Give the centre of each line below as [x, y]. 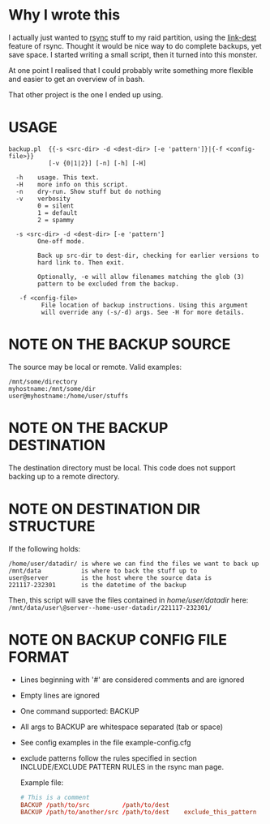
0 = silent [56, 206]
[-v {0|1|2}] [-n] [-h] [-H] [98, 163]
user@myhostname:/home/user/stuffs [69, 396]
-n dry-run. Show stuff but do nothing [88, 191]
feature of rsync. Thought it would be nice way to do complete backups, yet [135, 45]
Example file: [42, 782]
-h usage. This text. [58, 177]
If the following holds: [45, 548]
